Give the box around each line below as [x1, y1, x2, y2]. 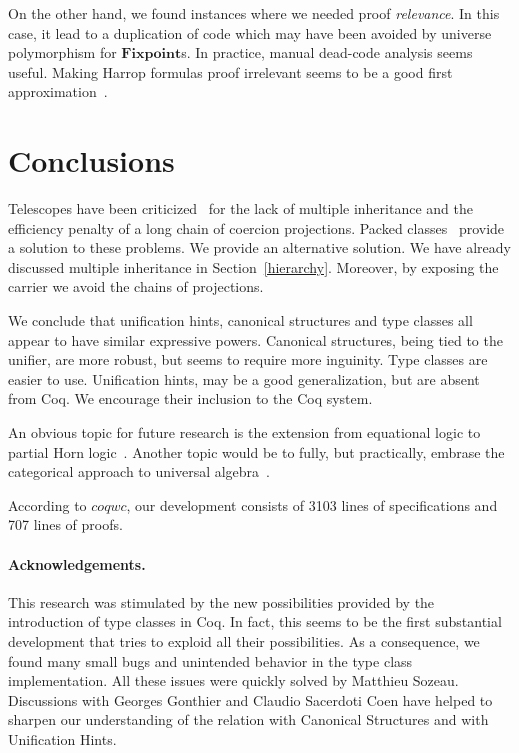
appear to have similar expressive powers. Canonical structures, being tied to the [8, 329, 503, 350]
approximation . [8, 81, 108, 102]
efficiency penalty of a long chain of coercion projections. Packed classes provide [8, 217, 505, 238]
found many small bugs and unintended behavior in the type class [8, 650, 413, 671]
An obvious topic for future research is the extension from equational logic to [8, 422, 481, 443]
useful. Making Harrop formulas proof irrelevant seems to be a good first [8, 61, 453, 82]
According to [8, 494, 87, 515]
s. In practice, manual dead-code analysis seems [181, 42, 473, 63]
